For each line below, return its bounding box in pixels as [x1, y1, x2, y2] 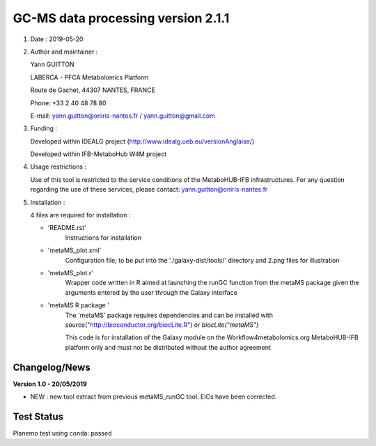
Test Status [13, 410, 64, 422]
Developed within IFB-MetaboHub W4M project [30, 150, 167, 158]
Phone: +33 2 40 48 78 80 [30, 98, 107, 107]
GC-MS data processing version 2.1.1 [13, 10, 230, 26]
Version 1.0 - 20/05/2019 [13, 380, 87, 388]
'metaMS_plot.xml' [47, 246, 102, 254]
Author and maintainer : [30, 47, 98, 56]
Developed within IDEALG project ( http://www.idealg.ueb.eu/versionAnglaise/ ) [30, 137, 255, 146]
